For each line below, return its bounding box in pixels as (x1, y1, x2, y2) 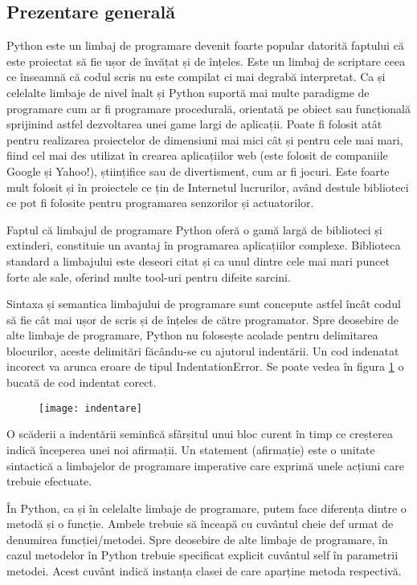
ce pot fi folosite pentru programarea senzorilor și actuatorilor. (6, 194, 314, 211)
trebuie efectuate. (6, 473, 92, 490)
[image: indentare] (39, 402, 142, 414)
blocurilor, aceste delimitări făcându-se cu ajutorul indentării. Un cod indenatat (6, 342, 399, 359)
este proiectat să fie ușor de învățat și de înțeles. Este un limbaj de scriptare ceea (6, 52, 406, 69)
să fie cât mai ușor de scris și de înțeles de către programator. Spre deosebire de (6, 311, 399, 327)
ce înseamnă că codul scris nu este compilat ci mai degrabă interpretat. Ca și (6, 68, 386, 85)
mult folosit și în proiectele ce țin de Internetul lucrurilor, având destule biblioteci (6, 178, 409, 195)
